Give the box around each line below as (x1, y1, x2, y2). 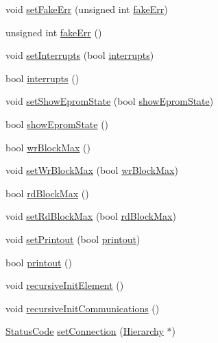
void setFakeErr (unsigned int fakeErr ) (5, 2, 168, 16)
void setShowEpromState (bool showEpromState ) (5, 94, 214, 108)
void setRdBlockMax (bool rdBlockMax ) (5, 209, 176, 223)
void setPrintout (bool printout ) (5, 231, 141, 246)
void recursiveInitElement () (5, 278, 124, 292)
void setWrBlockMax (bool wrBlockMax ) (5, 163, 178, 177)
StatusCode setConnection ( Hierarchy (5, 324, 164, 338)
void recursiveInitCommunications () (5, 301, 160, 315)
